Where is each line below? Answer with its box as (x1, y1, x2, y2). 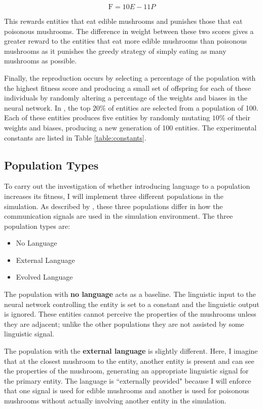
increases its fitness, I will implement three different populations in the (4, 190, 223, 201)
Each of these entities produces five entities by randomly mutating (4, 112, 210, 123)
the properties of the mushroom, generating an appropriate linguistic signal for (4, 365, 249, 376)
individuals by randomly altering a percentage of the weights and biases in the (4, 92, 247, 103)
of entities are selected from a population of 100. (108, 102, 258, 113)
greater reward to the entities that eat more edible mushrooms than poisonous (4, 36, 247, 46)
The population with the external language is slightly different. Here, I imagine (4, 346, 258, 356)
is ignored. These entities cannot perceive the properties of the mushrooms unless (4, 309, 256, 319)
